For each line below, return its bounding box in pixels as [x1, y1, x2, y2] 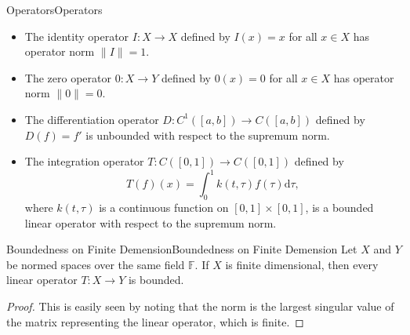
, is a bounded [305, 199, 374, 216]
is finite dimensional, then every [225, 256, 379, 272]
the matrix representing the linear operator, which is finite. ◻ [6, 313, 304, 330]
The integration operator [24, 153, 144, 169]
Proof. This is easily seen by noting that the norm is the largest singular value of [6, 298, 394, 315]
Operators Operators [6, 2, 103, 17]
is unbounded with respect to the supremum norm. [85, 126, 330, 143]
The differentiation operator [24, 111, 159, 127]
